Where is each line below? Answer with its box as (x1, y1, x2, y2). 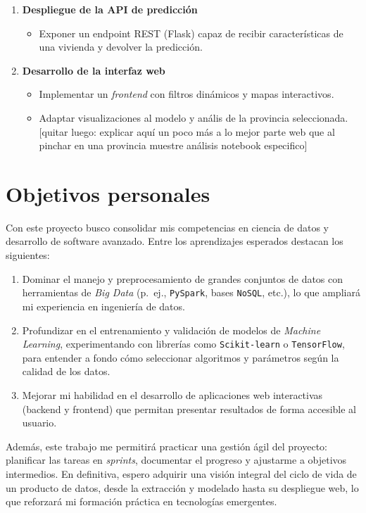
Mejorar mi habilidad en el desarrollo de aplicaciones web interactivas (22, 387, 323, 402)
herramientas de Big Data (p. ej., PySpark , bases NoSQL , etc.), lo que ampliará (22, 285, 360, 300)
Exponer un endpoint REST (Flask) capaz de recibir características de (39, 25, 343, 40)
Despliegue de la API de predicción (22, 2, 198, 16)
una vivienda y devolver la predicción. (39, 39, 203, 54)
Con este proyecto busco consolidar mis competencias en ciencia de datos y (6, 220, 329, 234)
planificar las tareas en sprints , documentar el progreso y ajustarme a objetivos (6, 452, 347, 467)
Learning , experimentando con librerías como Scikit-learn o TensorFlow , (22, 336, 345, 351)
